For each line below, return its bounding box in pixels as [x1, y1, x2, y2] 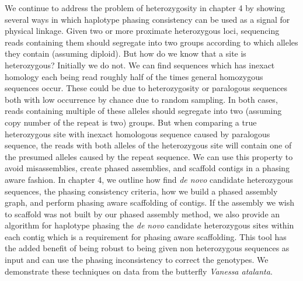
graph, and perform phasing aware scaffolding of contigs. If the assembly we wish [5, 196, 295, 209]
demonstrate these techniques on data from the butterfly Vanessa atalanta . [5, 265, 273, 277]
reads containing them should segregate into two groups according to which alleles [5, 36, 298, 48]
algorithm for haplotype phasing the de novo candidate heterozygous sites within [5, 219, 294, 231]
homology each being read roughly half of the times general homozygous [5, 70, 263, 82]
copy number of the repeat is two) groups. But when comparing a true [5, 116, 257, 128]
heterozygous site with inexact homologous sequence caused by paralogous [5, 127, 270, 140]
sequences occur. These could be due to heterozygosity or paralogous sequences [5, 82, 288, 94]
